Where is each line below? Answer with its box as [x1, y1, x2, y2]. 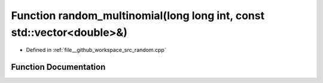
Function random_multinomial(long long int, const [11, 9, 265, 22]
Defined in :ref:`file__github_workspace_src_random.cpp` [26, 47, 167, 54]
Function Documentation [11, 62, 106, 72]
